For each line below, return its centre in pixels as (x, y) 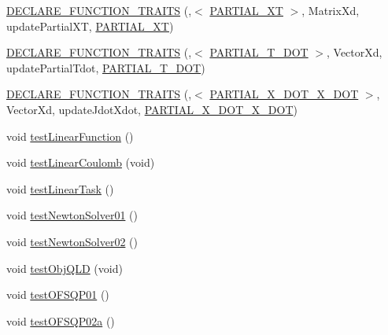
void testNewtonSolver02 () (72, 241)
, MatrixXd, (331, 10)
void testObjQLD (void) (65, 268)
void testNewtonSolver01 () (72, 215)
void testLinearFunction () (70, 136)
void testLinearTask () (60, 188)
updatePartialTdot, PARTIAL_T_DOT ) (106, 67)
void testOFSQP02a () (61, 320)
